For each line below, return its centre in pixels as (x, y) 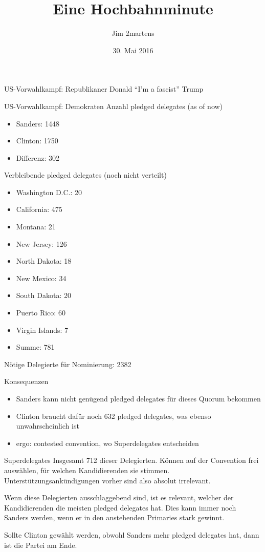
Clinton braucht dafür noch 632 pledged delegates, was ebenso (114, 416)
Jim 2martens (133, 33)
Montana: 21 (36, 227)
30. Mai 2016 (133, 50)
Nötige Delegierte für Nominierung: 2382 (68, 364)
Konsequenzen (26, 381)
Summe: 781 (35, 347)
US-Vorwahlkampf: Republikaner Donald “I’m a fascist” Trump (104, 89)
